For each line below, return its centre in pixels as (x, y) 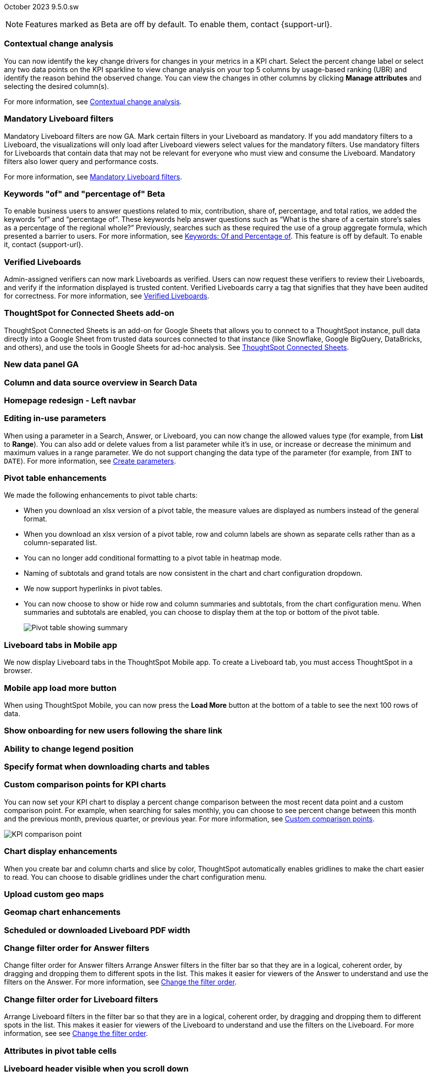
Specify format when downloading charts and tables (107, 767)
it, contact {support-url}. (44, 245)
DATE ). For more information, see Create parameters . (90, 461)
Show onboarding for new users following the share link (113, 731)
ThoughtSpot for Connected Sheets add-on (89, 313)
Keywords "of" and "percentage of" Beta (85, 194)
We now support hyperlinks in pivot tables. (93, 589)
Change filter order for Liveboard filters (81, 999)
